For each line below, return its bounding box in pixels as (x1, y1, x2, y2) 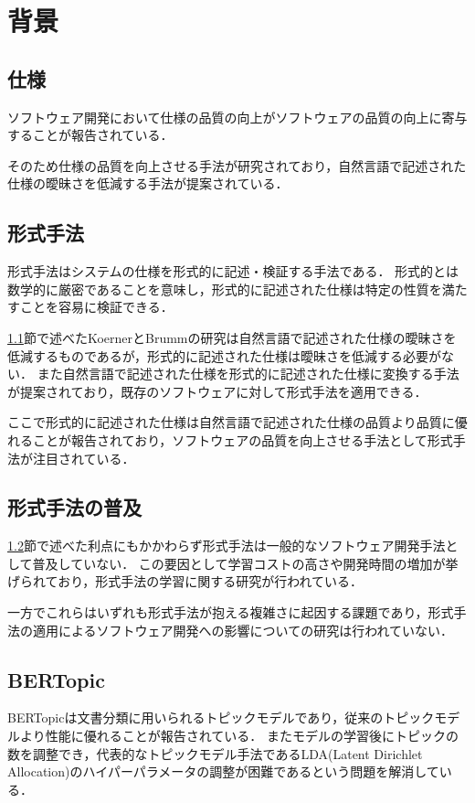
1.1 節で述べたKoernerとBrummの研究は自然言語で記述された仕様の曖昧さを (7, 327, 457, 347)
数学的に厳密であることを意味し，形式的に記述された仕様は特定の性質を (7, 279, 442, 298)
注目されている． (32, 448, 135, 467)
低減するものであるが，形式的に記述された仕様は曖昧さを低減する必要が (7, 346, 442, 365)
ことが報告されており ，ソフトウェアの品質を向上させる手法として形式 (32, 430, 453, 449)
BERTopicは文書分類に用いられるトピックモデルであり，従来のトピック (7, 708, 435, 727)
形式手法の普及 (7, 493, 142, 521)
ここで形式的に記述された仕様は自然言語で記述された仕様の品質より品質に (7, 412, 455, 432)
